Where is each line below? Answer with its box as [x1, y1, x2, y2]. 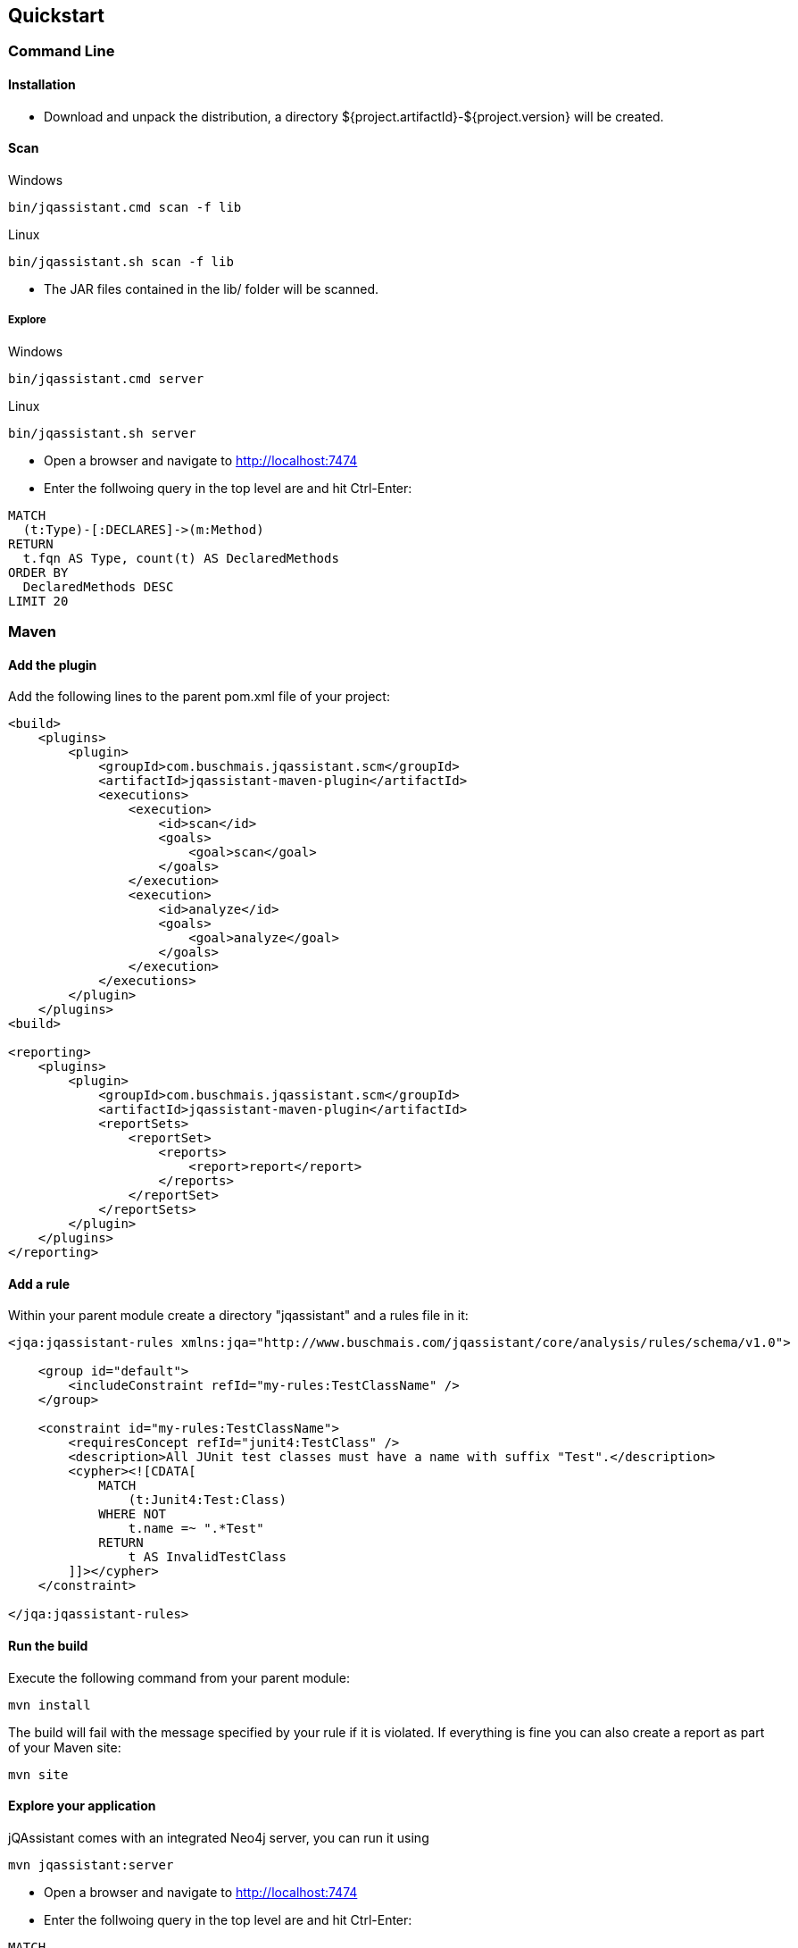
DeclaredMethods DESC [22, 579, 174, 594]
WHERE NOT [98, 1507, 167, 1522]
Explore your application [8, 1798, 156, 1814]
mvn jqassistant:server [8, 1857, 174, 1872]
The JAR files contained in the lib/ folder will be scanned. [44, 280, 379, 297]
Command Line [8, 42, 115, 61]
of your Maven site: [8, 1739, 121, 1755]
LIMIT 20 [8, 593, 69, 608]
